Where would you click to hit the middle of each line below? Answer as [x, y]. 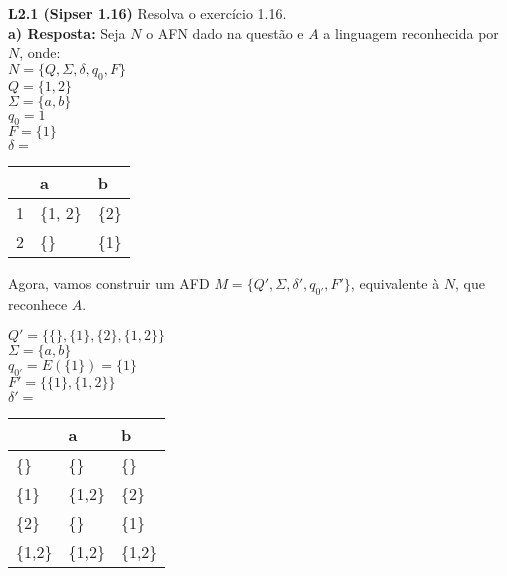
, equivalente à [395, 283]
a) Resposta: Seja [67, 32]
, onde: [40, 52]
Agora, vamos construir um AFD [109, 283]
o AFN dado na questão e [225, 32]
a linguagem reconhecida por [411, 32]
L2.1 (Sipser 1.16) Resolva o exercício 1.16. [147, 13]
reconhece [38, 304]
